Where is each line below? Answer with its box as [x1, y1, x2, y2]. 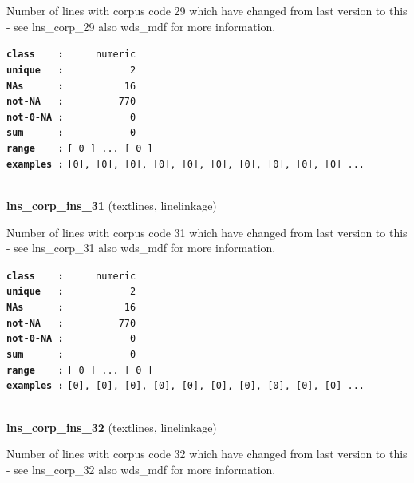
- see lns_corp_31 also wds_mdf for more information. [6, 240, 276, 256]
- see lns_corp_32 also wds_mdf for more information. [6, 461, 276, 477]
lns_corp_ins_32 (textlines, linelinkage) [6, 418, 217, 435]
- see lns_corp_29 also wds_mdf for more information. [6, 18, 276, 34]
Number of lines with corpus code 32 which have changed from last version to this [6, 445, 408, 462]
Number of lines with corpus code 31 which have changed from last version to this [6, 224, 408, 240]
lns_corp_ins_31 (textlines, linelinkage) [6, 197, 217, 214]
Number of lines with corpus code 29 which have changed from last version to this [6, 2, 408, 18]
